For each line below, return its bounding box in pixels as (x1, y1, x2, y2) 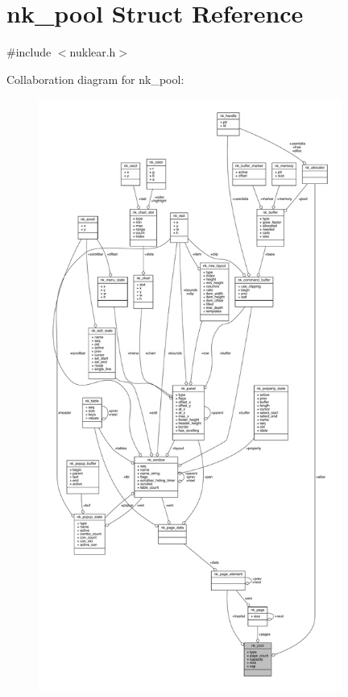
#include (6, 44, 52, 61)
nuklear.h (69, 44, 116, 61)
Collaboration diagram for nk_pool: (6, 70, 184, 87)
